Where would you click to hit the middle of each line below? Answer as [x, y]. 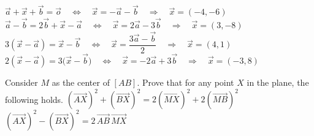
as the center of [81, 82]
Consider [21, 82]
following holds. [34, 99]
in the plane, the [278, 82]
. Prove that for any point [186, 82]
